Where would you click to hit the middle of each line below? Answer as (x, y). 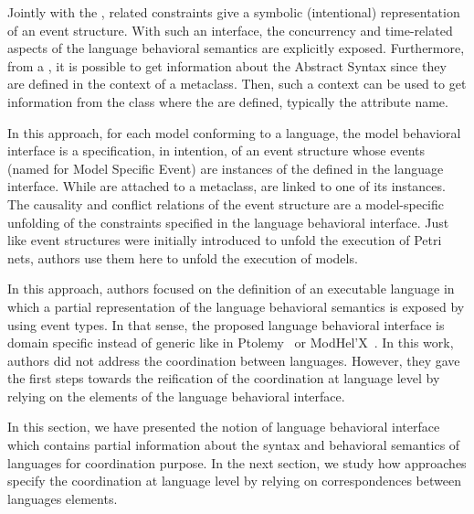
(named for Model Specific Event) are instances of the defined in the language (226, 168)
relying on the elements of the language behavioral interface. (176, 396)
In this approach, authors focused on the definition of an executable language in (231, 289)
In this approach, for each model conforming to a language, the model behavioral (234, 132)
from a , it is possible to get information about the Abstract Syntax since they (227, 65)
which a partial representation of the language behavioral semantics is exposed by (236, 306)
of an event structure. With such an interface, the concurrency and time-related (230, 30)
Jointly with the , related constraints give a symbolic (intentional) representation (234, 12)
